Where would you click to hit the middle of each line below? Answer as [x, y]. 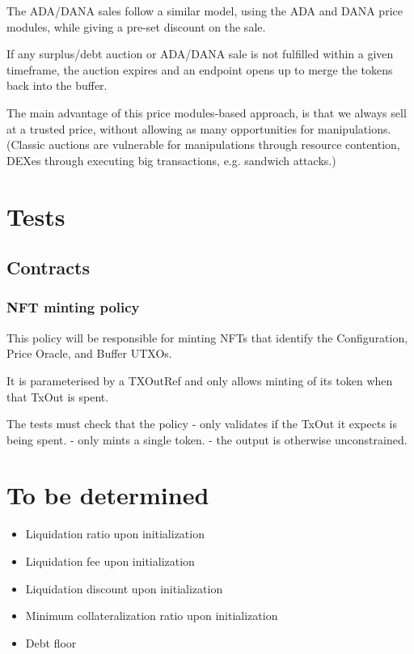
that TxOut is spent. [58, 396]
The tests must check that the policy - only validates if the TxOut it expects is [202, 424]
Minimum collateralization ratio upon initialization [152, 616]
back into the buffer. [57, 85]
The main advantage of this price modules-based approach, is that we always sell [207, 112]
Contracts [49, 268]
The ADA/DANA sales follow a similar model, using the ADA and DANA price [205, 11]
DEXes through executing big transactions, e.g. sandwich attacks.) [171, 160]
